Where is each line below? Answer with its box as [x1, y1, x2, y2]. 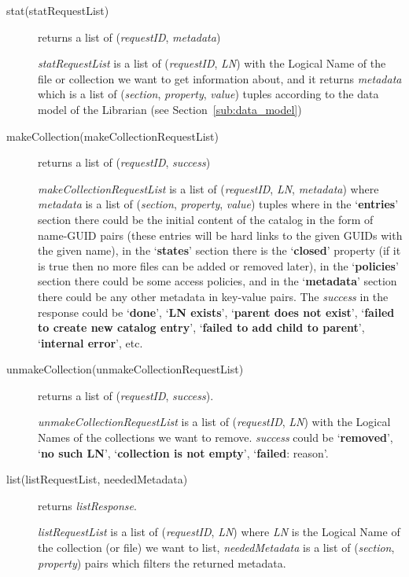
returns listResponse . [38, 497, 137, 513]
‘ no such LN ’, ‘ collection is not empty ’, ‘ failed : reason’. [38, 444, 329, 461]
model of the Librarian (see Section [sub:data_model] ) [38, 101, 302, 117]
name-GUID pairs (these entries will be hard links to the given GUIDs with [38, 226, 403, 243]
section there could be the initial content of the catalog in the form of [38, 211, 374, 227]
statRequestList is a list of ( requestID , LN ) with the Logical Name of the [38, 55, 386, 72]
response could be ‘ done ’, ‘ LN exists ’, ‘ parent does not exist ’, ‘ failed [38, 303, 395, 320]
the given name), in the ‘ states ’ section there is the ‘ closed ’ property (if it [38, 242, 401, 259]
